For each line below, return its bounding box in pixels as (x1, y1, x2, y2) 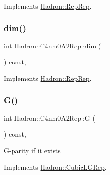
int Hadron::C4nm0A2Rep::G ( (4, 112, 95, 123)
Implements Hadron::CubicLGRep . (4, 161, 107, 172)
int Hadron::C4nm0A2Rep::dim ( (4, 40, 101, 50)
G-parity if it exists (4, 145, 61, 155)
